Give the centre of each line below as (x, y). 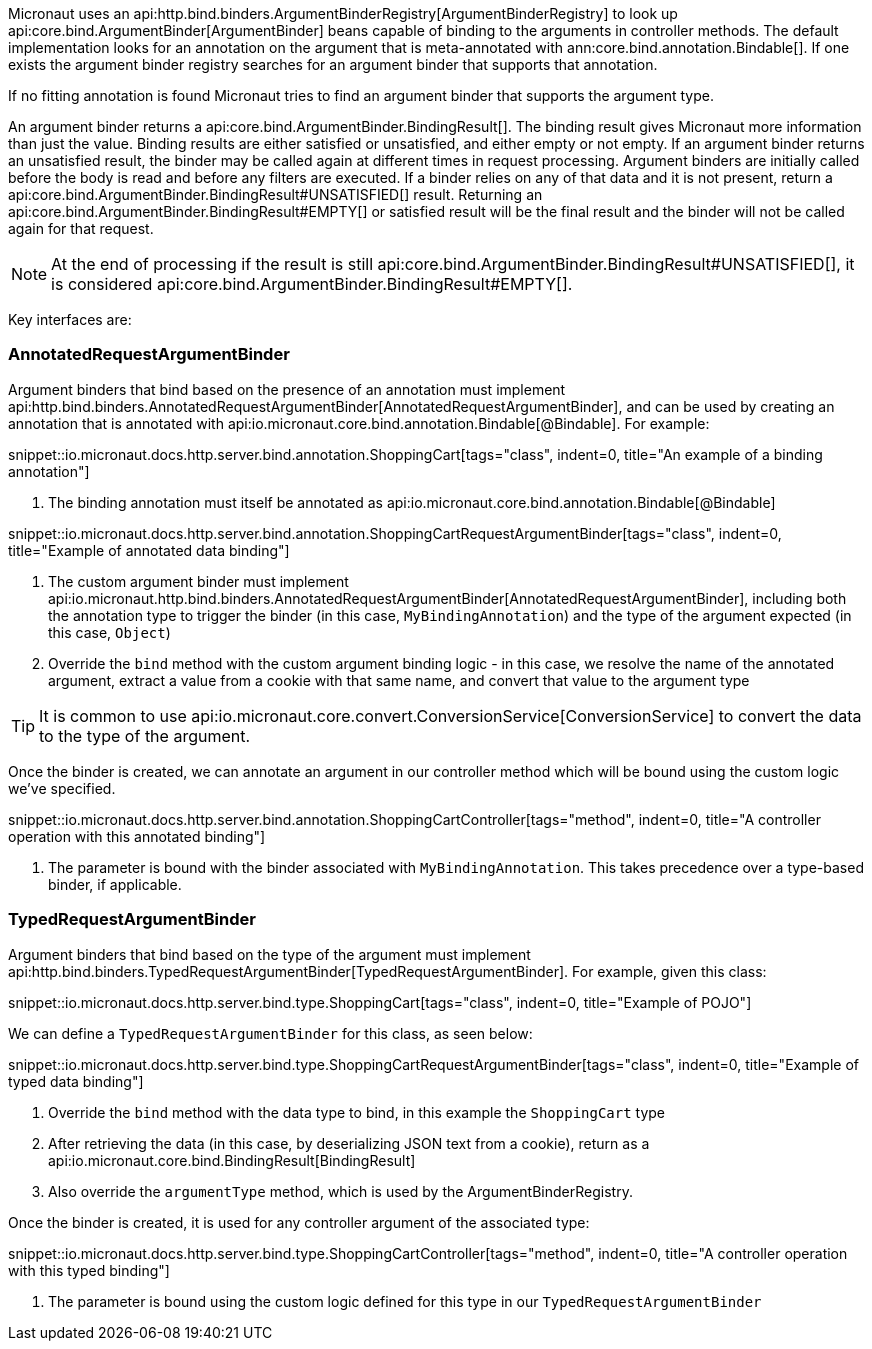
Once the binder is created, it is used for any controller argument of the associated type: (299, 1222)
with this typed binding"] (89, 1270)
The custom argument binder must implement (198, 581)
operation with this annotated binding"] (137, 836)
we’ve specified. (62, 788)
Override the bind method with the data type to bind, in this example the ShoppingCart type (357, 1112)
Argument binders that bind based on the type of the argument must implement (269, 954)
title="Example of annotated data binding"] (149, 550)
